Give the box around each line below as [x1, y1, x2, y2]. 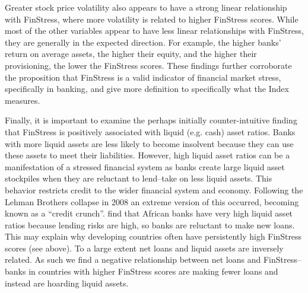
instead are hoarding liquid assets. [5, 276, 129, 289]
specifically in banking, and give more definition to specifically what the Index [5, 82, 289, 95]
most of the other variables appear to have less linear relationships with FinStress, [5, 24, 304, 37]
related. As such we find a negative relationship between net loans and [5, 253, 261, 266]
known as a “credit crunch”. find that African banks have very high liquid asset [5, 207, 293, 219]
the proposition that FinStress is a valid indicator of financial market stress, [5, 71, 281, 83]
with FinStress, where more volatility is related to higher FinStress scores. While [5, 12, 299, 25]
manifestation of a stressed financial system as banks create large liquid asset [5, 160, 285, 173]
